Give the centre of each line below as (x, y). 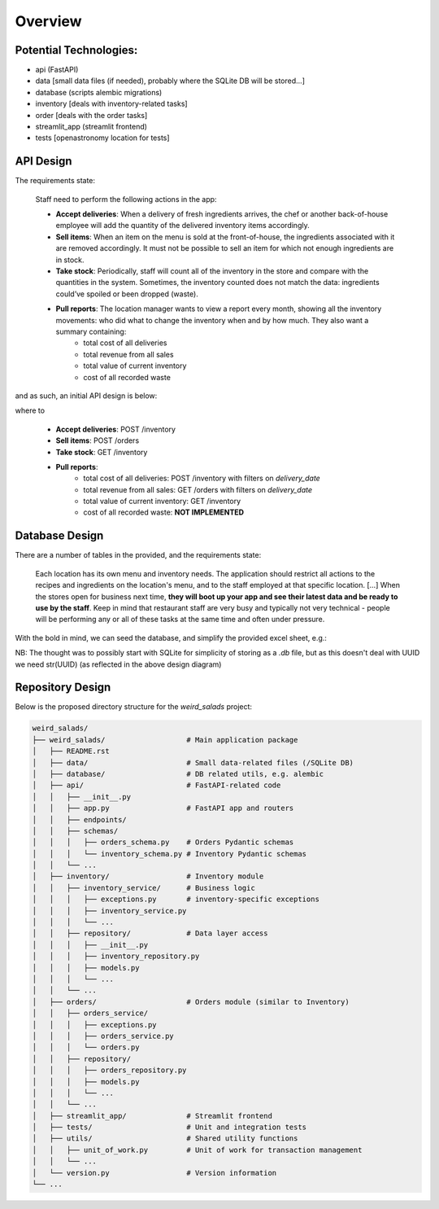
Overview (48, 21)
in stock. (70, 260)
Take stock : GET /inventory (102, 452)
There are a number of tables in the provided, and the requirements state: (138, 555)
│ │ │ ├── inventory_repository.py (116, 956)
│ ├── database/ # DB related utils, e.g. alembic (178, 774)
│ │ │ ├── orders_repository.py (109, 1070)
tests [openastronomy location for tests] (102, 138)
